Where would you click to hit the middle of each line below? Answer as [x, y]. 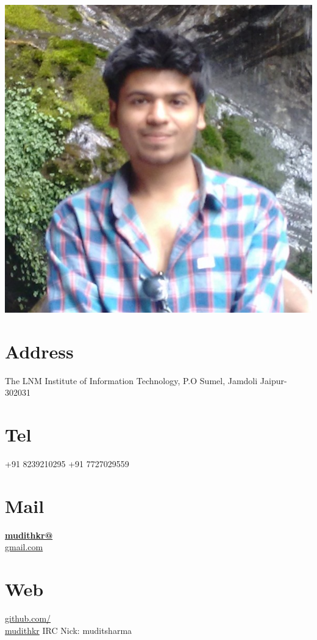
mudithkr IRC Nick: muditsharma [69, 630]
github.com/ [28, 618]
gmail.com [24, 547]
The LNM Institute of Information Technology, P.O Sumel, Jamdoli [131, 380]
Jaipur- [273, 380]
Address [39, 351]
